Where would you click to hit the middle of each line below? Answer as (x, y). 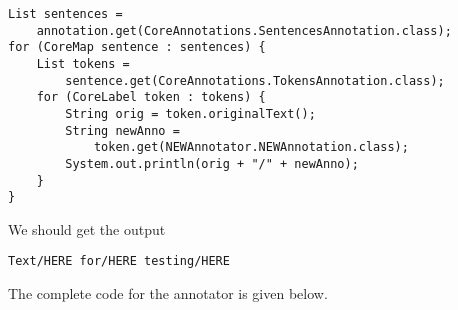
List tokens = (83, 63)
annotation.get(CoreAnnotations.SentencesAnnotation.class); (244, 30)
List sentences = (65, 14)
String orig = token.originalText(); (190, 113)
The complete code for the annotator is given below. (168, 293)
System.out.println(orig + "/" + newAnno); (212, 163)
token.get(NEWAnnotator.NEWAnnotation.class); (251, 147)
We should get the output (87, 228)
